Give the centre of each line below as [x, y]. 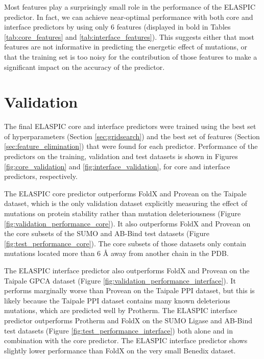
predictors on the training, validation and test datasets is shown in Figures [121, 156]
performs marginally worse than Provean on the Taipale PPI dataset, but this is [129, 290]
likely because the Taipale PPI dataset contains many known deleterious [117, 300]
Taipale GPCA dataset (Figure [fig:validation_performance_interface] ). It [120, 280]
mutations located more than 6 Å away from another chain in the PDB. [116, 253]
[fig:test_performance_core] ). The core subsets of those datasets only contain [125, 243]
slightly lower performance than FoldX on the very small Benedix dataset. [120, 350]
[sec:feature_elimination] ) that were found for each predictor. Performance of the [131, 146]
